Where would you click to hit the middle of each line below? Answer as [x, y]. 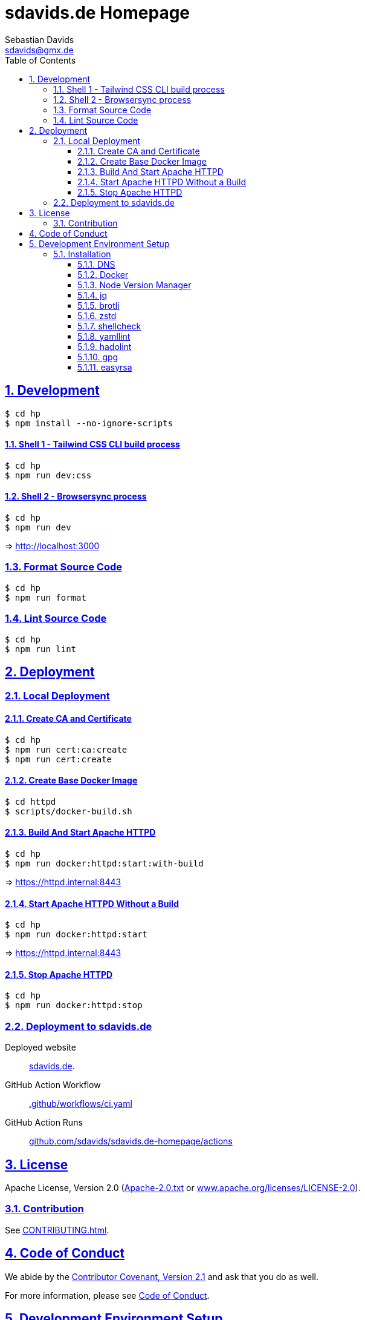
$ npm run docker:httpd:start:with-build [104, 864]
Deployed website [40, 1048]
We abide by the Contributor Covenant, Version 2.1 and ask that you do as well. [162, 1276]
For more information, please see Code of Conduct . [107, 1295]
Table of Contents [40, 60]
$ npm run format [46, 597]
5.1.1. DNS [96, 264]
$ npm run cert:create [59, 759]
